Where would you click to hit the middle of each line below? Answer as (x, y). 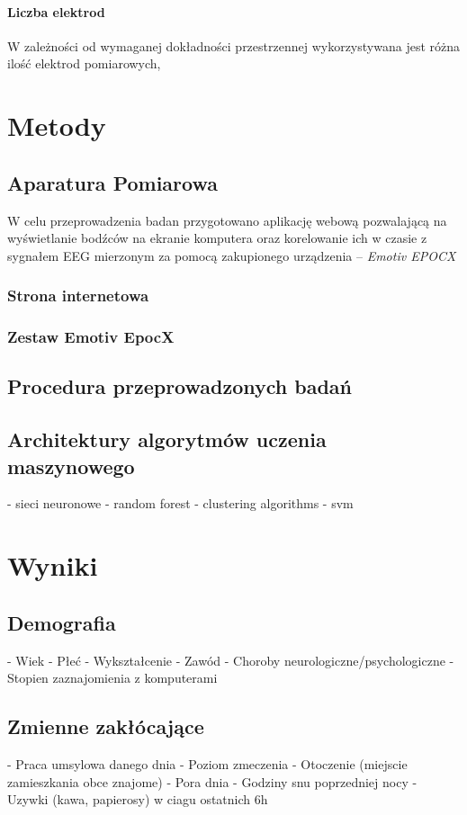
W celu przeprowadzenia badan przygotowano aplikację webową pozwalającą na (227, 220)
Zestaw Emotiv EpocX (91, 337)
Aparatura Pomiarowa (112, 182)
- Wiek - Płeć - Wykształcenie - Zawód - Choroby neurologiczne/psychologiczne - (231, 660)
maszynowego (71, 466)
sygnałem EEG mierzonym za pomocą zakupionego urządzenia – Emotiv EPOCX (232, 255)
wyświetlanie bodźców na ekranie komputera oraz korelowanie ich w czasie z (217, 238)
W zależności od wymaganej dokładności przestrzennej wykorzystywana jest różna (233, 45)
